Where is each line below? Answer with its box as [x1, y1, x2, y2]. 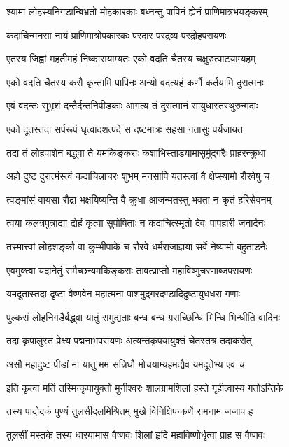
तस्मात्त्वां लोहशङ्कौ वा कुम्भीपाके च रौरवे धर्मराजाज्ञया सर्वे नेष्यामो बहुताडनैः [6, 239, 267, 253]
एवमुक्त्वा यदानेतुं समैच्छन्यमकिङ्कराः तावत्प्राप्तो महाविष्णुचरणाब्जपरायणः [6, 262, 253, 277]
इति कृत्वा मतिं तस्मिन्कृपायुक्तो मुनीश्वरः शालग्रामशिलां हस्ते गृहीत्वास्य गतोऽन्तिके [6, 380, 283, 395]
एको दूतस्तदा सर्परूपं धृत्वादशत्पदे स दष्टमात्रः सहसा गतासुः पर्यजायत [6, 121, 243, 136]
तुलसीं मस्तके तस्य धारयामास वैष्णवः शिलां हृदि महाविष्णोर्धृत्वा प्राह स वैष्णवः [6, 427, 265, 441]
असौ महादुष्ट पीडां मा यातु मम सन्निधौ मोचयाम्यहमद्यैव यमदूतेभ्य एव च [6, 356, 245, 371]
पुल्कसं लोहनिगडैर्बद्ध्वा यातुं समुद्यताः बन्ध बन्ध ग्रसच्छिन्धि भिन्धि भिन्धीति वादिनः [6, 309, 280, 324]
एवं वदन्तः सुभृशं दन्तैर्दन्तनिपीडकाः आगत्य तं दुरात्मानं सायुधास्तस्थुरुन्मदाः [6, 98, 258, 113]
